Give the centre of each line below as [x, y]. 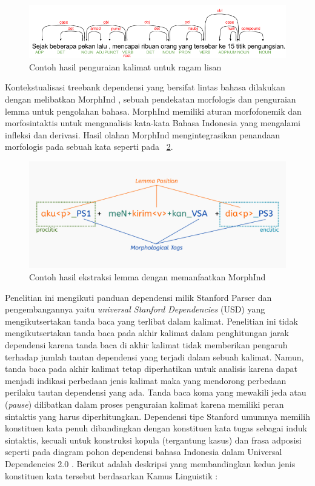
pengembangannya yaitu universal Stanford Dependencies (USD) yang [135, 309]
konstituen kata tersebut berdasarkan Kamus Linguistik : [111, 475]
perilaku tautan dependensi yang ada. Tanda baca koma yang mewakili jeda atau [156, 392]
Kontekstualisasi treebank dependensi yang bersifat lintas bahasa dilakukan [145, 87]
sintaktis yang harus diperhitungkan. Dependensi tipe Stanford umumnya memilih [157, 416]
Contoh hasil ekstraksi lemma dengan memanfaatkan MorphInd [148, 277]
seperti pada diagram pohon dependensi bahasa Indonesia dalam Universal [144, 452]
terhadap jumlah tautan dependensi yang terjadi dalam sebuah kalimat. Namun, [154, 356]
